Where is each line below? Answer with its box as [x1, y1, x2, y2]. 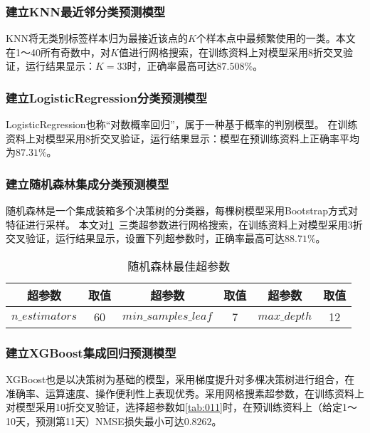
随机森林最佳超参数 [127, 258, 231, 274]
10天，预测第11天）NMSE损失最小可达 [6, 414, 184, 428]
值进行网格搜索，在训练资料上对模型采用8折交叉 [118, 44, 343, 59]
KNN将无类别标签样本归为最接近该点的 [6, 31, 188, 46]
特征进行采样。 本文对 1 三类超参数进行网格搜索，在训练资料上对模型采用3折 [6, 216, 363, 231]
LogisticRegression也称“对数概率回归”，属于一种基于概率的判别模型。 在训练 [6, 117, 358, 132]
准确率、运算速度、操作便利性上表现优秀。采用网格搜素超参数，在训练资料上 [6, 385, 364, 400]
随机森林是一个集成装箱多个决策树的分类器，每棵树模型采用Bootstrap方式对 [6, 203, 358, 218]
